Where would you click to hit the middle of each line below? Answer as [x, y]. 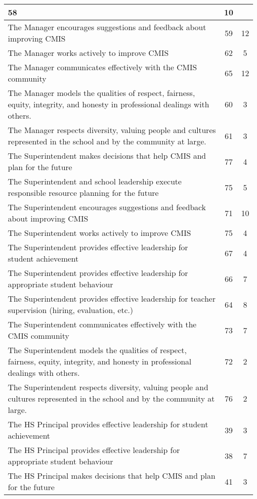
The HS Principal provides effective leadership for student [108, 424]
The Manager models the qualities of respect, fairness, [102, 93]
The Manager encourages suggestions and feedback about [107, 27]
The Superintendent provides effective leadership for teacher [112, 298]
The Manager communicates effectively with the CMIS [103, 67]
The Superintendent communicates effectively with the [102, 324]
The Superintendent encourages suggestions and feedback [107, 207]
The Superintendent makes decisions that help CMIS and [107, 156]
